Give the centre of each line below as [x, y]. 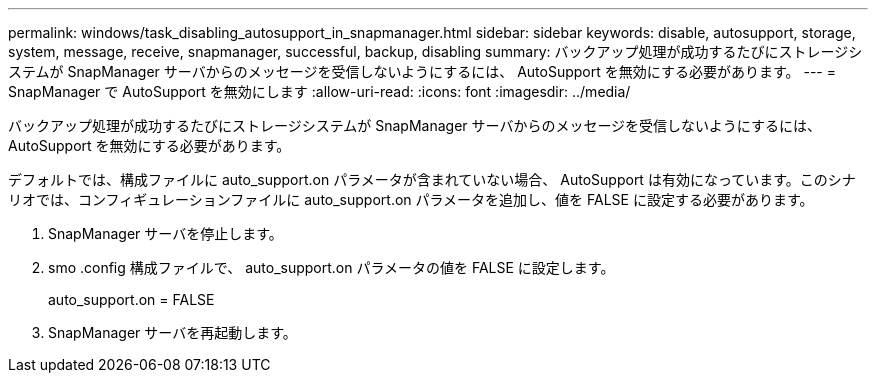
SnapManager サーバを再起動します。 [172, 332]
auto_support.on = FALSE [131, 299]
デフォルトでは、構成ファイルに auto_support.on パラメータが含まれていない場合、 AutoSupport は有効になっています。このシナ [432, 179]
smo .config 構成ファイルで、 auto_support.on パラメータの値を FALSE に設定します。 [331, 267]
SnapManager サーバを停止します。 [165, 233]
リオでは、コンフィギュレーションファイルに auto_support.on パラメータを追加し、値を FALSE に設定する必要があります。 [411, 199]
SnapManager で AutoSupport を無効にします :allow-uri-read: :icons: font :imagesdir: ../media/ [319, 91]
